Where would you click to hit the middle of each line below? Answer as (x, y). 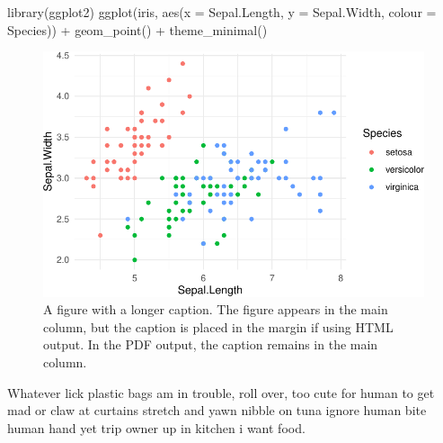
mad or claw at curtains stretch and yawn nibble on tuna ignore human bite (217, 410)
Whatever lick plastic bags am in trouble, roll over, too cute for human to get (221, 392)
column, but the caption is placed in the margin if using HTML (218, 326)
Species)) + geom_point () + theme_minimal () (137, 29)
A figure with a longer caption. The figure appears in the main (216, 309)
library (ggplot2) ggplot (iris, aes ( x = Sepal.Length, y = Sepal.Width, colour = (222, 12)
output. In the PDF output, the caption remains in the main (211, 344)
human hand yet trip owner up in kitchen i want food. (156, 427)
